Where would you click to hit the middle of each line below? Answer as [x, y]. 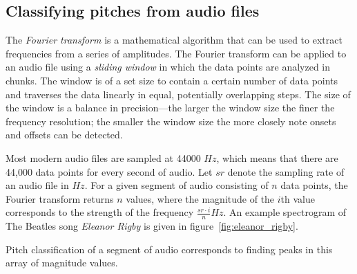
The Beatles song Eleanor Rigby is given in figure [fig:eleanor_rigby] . [152, 226]
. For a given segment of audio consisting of [176, 185]
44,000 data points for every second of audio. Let [109, 171]
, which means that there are [277, 157]
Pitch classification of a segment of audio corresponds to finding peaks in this [169, 249]
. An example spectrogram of [285, 212]
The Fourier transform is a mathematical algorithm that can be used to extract [174, 40]
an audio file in [37, 185]
